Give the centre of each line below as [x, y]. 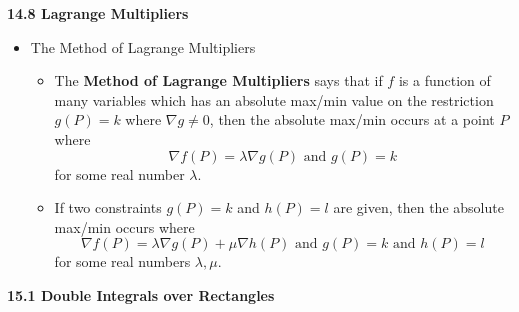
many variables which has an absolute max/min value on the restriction [274, 99]
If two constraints [108, 207]
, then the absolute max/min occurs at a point [352, 119]
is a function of [444, 80]
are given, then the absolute [418, 207]
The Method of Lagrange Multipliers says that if [218, 80]
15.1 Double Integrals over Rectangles [141, 294]
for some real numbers [122, 261]
